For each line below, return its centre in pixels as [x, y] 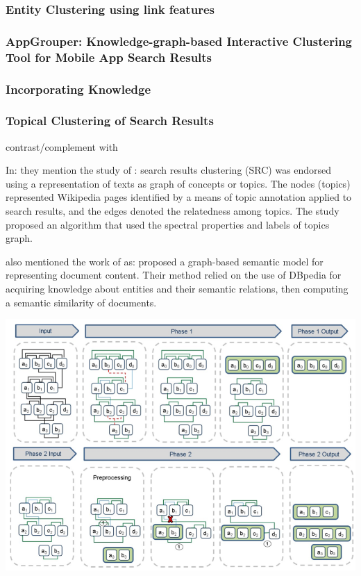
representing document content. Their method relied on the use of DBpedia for [174, 275]
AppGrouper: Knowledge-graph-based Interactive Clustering [179, 41]
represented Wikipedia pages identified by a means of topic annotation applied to [179, 197]
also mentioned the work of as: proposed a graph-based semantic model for [165, 261]
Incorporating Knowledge [78, 89]
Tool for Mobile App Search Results [109, 57]
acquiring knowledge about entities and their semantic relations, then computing [177, 289]
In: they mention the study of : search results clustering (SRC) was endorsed [169, 170]
